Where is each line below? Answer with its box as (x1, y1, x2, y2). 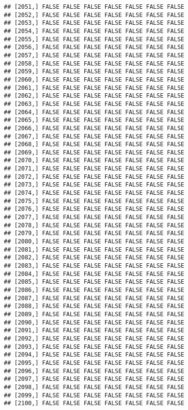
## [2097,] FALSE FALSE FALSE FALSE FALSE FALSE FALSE (4, 376, 185, 383)
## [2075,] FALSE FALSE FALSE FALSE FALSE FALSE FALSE (4, 197, 185, 205)
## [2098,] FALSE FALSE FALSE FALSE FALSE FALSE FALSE (4, 383, 185, 391)
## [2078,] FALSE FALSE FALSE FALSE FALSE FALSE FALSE (4, 222, 185, 229)
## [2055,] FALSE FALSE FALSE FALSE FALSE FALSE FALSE (4, 35, 185, 43)
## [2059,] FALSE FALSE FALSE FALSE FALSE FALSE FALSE (4, 68, 185, 75)
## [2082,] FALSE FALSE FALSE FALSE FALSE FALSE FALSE (4, 254, 185, 261)
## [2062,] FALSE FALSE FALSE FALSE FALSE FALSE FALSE (4, 92, 185, 100)
